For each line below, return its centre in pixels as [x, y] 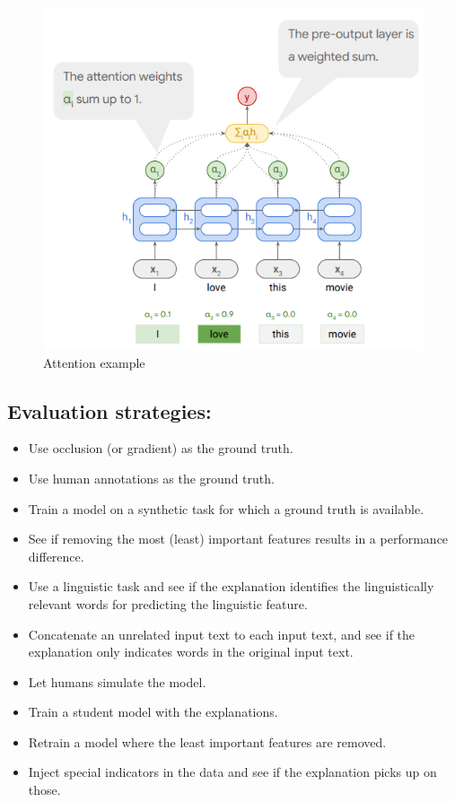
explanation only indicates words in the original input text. [191, 652]
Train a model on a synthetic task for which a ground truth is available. [226, 508]
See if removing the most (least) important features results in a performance [238, 539]
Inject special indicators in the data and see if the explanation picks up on [232, 772]
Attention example [94, 362]
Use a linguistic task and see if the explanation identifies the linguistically [231, 586]
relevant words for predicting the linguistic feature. [168, 603]
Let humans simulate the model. [117, 681]
